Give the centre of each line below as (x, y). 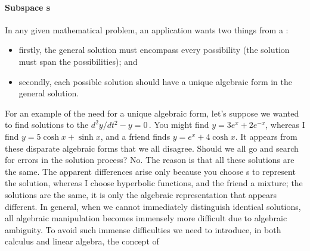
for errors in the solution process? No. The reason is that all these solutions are (150, 160)
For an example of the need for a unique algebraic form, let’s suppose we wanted (152, 113)
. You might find (179, 125)
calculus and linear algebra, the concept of (82, 241)
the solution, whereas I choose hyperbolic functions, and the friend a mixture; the (154, 183)
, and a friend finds (135, 136)
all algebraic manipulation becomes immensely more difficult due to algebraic (146, 218)
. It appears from (266, 136)
